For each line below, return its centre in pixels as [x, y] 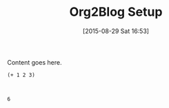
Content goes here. [34, 62]
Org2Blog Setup [116, 12]
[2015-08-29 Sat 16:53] [116, 31]
